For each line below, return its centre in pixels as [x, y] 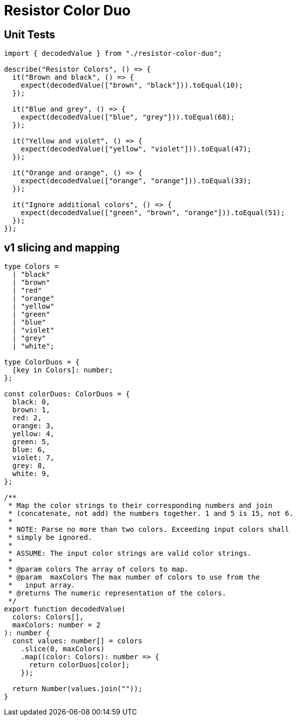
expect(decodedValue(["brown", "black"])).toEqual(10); [132, 85]
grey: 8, [29, 466]
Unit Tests [30, 34]
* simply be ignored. [50, 538]
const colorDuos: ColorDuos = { [67, 394]
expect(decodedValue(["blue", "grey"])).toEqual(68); [128, 117]
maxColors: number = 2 [56, 625]
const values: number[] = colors [77, 641]
